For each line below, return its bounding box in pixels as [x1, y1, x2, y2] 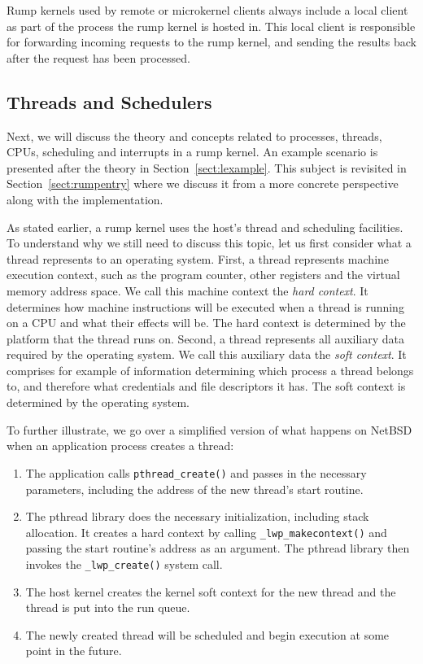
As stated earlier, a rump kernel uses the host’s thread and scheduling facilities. [7, 218, 403, 235]
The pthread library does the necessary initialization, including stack [25, 508, 369, 525]
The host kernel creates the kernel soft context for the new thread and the [25, 583, 396, 600]
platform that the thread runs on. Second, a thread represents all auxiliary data [7, 330, 405, 347]
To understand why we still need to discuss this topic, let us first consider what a [7, 234, 412, 251]
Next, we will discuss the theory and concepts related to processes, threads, [7, 127, 382, 144]
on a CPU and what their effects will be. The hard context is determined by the [7, 314, 406, 331]
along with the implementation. [7, 190, 164, 207]
